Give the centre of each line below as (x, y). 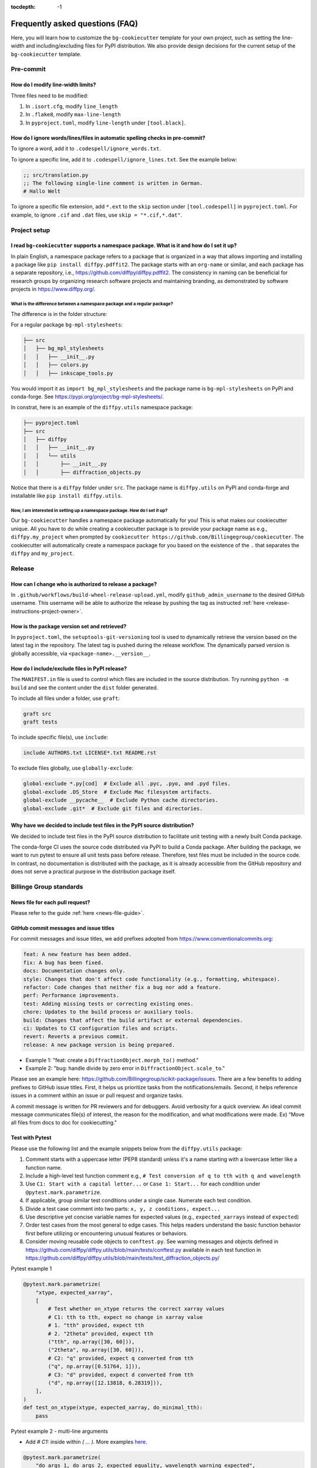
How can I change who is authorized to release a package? (84, 584)
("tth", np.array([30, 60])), (91, 1342)
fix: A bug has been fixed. (63, 962)
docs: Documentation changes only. (74, 971)
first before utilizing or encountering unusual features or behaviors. (107, 1233)
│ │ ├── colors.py (56, 365)
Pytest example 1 (31, 1269)
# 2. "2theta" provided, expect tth (101, 1334)
